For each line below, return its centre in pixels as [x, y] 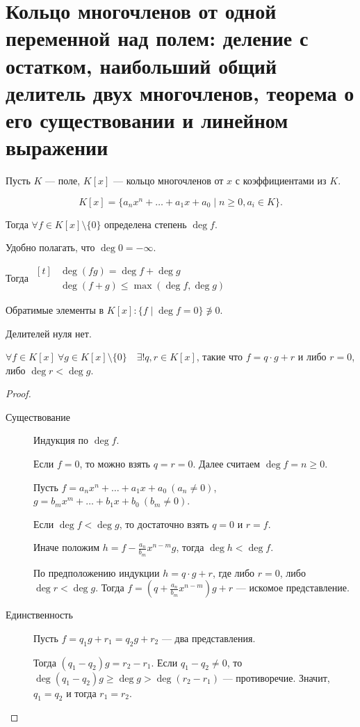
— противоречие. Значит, [276, 677]
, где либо [234, 572]
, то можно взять [115, 464]
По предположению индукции [97, 572]
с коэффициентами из [281, 181]
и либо [312, 357]
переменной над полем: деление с [157, 38]
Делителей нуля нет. [49, 333]
